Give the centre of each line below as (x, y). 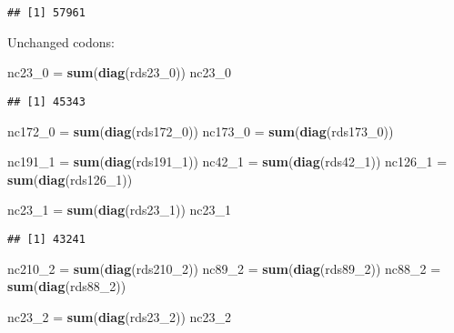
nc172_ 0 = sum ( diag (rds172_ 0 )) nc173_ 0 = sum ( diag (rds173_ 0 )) (201, 131)
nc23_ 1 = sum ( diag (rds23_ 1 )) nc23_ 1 (119, 210)
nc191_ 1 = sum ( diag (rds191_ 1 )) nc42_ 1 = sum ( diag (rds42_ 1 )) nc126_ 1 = (227, 161)
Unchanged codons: (61, 41)
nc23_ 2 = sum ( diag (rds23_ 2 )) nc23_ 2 (119, 316)
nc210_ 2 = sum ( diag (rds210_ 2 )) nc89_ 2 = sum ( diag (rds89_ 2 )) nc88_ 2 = (224, 268)
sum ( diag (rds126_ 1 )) (70, 179)
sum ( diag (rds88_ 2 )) (67, 286)
